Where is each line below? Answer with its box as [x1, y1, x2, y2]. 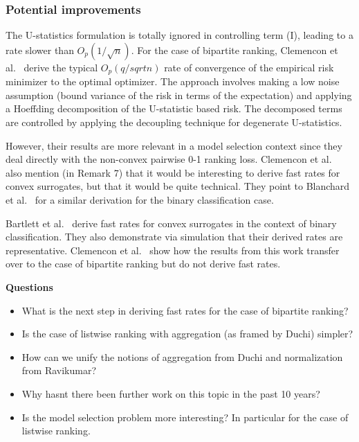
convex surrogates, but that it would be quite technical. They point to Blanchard [6, 179, 350, 193]
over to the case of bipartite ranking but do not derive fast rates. [6, 256, 281, 271]
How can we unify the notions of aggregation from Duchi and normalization [21, 349, 343, 364]
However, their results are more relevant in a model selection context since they [6, 138, 342, 152]
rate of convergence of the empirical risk [164, 60, 334, 74]
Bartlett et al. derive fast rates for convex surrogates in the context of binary [6, 215, 337, 230]
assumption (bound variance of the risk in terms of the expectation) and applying [6, 87, 352, 102]
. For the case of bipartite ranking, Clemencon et [131, 42, 338, 57]
